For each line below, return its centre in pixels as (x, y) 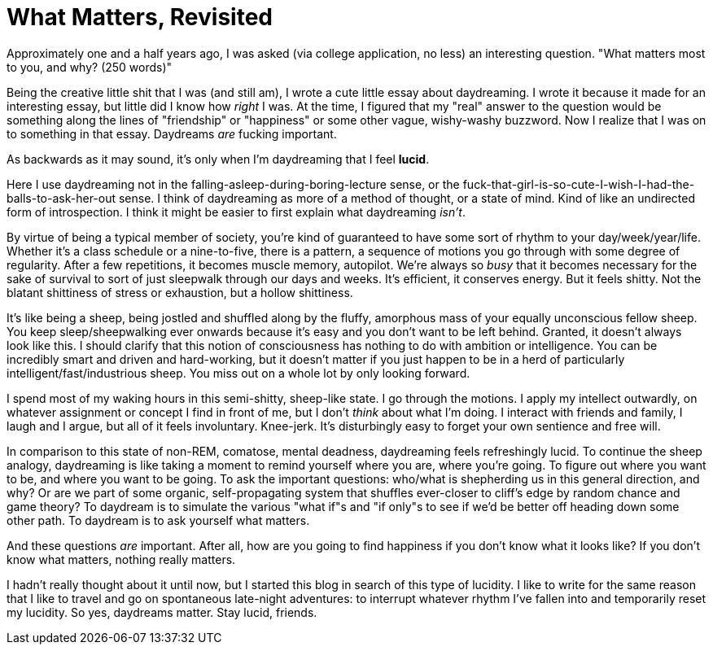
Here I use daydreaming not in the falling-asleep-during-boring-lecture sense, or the (233, 184)
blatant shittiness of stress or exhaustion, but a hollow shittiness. (180, 292)
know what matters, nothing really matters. (121, 559)
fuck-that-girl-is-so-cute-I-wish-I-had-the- (579, 184)
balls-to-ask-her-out (61, 198)
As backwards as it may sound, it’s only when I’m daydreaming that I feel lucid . (218, 159)
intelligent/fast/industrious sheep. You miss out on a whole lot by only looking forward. (238, 373)
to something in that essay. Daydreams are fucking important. (172, 133)
